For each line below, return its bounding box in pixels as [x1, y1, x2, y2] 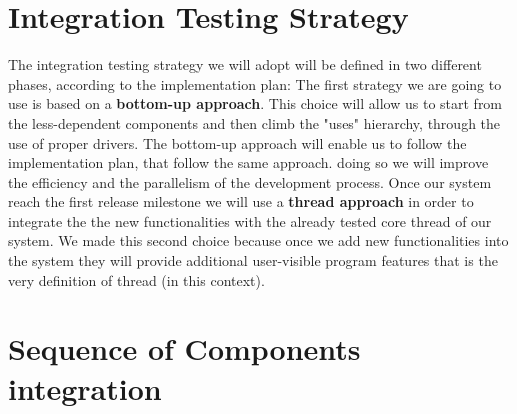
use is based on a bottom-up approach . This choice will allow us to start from [8, 93, 503, 114]
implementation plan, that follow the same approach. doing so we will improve [8, 152, 489, 173]
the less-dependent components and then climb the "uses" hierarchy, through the [8, 112, 501, 133]
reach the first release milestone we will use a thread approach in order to [8, 191, 474, 212]
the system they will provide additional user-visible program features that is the [8, 250, 498, 271]
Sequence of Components [8, 328, 361, 369]
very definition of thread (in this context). [8, 269, 265, 290]
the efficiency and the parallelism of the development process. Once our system [8, 171, 492, 192]
